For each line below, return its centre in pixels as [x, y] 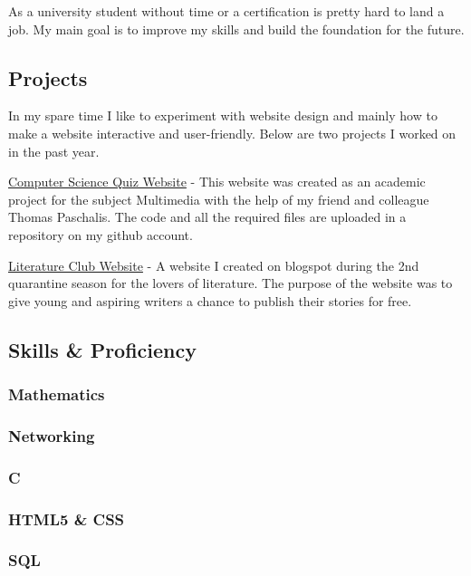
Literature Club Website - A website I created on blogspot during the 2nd [214, 265]
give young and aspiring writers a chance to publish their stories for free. [210, 300]
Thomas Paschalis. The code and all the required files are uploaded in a [207, 217]
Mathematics [57, 394]
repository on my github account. [101, 234]
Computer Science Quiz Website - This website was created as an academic [217, 182]
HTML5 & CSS [67, 518]
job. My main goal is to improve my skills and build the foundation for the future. [236, 29]
